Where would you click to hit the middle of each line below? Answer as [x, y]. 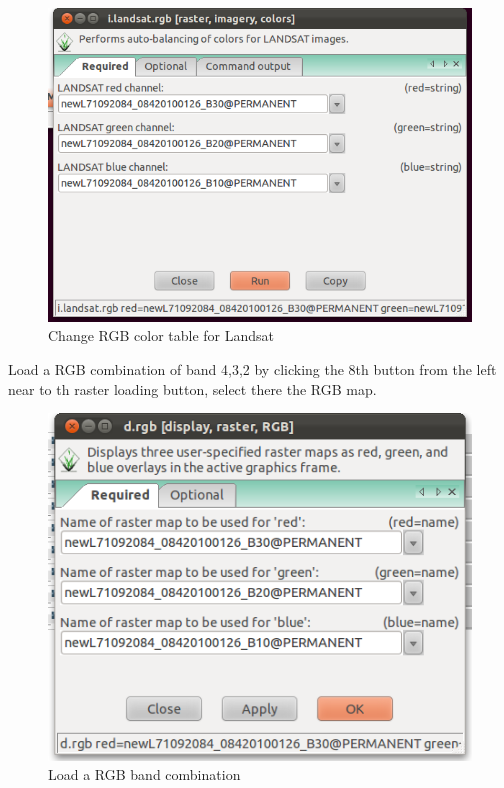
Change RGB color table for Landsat [161, 335]
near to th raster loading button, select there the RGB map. [192, 388]
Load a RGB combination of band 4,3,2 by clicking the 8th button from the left [252, 369]
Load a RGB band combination [144, 774]
